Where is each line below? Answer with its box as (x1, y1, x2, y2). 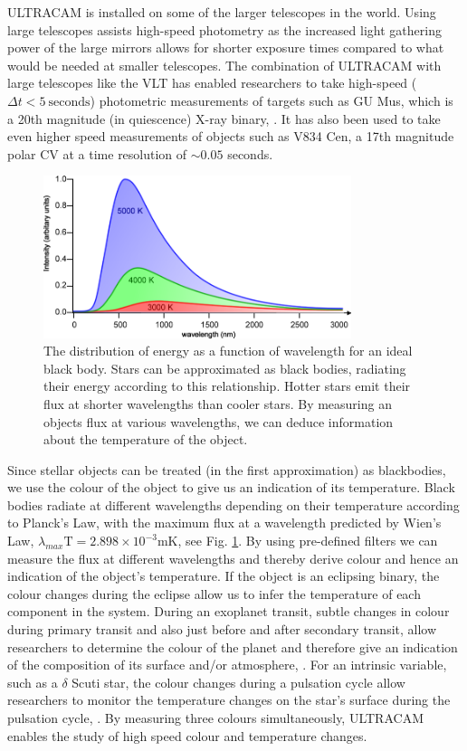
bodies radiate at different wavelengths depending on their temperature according (7, 495, 460, 514)
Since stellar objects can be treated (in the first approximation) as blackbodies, (7, 460, 446, 479)
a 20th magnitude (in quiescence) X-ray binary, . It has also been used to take (7, 109, 441, 128)
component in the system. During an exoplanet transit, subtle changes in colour (7, 602, 450, 621)
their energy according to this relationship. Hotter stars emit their (43, 376, 411, 395)
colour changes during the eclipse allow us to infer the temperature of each (7, 584, 421, 603)
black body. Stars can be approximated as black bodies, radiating (43, 358, 406, 377)
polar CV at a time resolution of (7, 144, 187, 163)
